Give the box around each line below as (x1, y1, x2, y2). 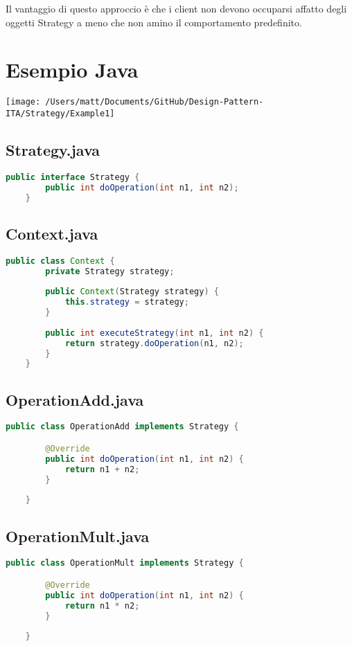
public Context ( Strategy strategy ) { (45, 287, 219, 297)
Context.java (6, 222, 98, 244)
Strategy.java (6, 139, 100, 161)
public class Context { (6, 255, 115, 266)
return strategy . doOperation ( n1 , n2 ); (64, 338, 244, 348)
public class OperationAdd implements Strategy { (6, 422, 239, 432)
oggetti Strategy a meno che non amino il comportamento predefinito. (6, 15, 302, 29)
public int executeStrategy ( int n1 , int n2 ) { (45, 328, 264, 338)
